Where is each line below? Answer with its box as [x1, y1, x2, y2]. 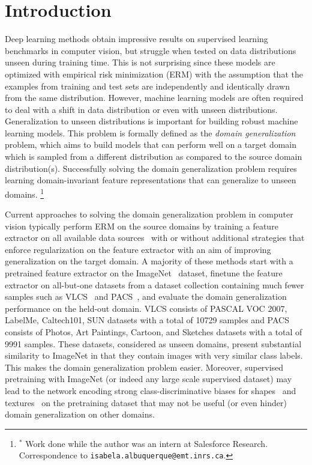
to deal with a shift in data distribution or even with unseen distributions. [5, 103, 278, 115]
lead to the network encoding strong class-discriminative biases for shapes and [5, 384, 296, 397]
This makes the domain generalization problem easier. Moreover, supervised [5, 360, 284, 373]
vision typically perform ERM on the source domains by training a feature [5, 219, 278, 232]
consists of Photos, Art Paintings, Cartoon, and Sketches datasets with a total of [5, 326, 302, 338]
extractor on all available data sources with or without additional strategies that [5, 231, 305, 244]
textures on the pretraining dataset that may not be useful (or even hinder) [5, 396, 287, 409]
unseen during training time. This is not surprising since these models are [5, 56, 275, 68]
